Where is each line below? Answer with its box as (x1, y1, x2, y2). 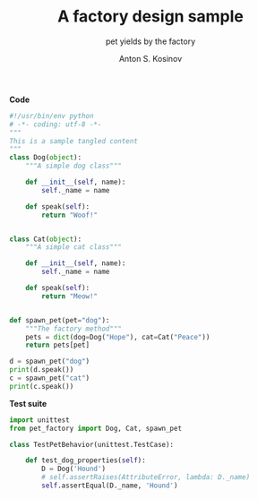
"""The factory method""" (25, 324, 123, 333)
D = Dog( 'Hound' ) (41, 464, 106, 474)
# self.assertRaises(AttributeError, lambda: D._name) (41, 473, 251, 482)
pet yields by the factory (105, 36, 196, 47)
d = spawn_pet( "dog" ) (9, 357, 90, 366)
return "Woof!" (41, 211, 99, 219)
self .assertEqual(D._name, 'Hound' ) (41, 481, 178, 490)
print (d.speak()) (9, 366, 74, 374)
